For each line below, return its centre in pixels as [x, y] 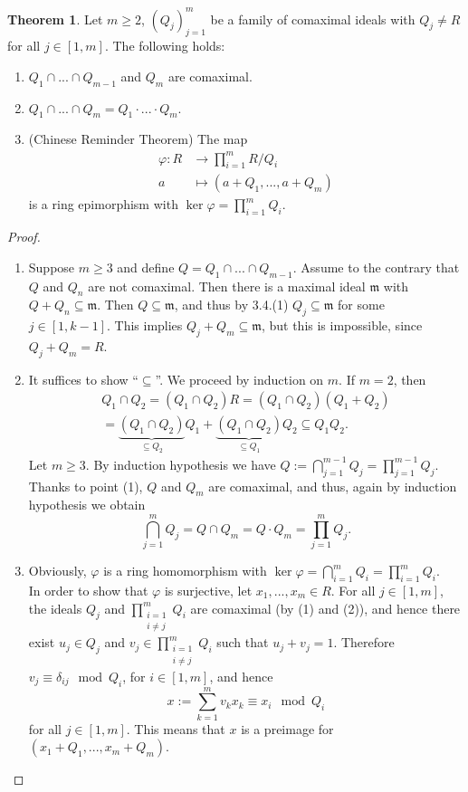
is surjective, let [208, 590]
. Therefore [364, 642]
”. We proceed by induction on [239, 379]
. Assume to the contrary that [376, 267]
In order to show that [88, 590]
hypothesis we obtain [87, 505]
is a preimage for [287, 728]
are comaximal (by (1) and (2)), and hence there [325, 608]
